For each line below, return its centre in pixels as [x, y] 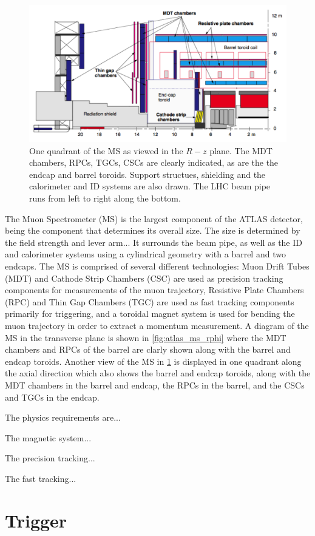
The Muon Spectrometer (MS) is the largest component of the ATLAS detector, [154, 218]
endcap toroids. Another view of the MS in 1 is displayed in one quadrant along [153, 361]
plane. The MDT [241, 150]
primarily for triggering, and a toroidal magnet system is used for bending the [150, 314]
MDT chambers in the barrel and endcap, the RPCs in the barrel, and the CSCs [155, 385]
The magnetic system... [48, 437]
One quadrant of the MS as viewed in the [106, 150]
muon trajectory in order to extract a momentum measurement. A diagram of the [157, 325]
